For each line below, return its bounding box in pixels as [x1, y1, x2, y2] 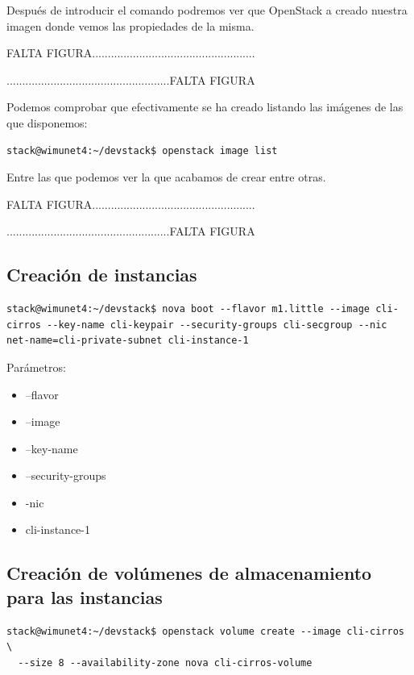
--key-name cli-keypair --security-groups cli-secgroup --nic [47, 319, 387, 331]
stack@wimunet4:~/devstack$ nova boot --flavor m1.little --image [6, 303, 371, 315]
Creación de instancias [6, 262, 197, 287]
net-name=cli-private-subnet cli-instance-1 [6, 335, 249, 347]
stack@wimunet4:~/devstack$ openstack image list [6, 144, 278, 156]
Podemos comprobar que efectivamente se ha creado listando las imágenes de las [6, 98, 404, 115]
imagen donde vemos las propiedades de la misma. [6, 17, 255, 34]
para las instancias [6, 584, 163, 609]
